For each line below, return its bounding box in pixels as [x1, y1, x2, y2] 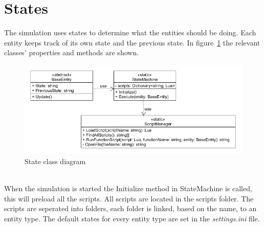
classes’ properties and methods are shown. [4, 47, 139, 58]
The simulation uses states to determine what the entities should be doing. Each [4, 27, 256, 38]
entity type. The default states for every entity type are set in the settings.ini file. [4, 213, 260, 223]
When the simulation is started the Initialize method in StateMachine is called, [4, 183, 252, 193]
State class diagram [25, 155, 86, 166]
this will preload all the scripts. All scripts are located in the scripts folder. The [4, 193, 254, 203]
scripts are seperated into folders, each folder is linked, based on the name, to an [4, 203, 257, 214]
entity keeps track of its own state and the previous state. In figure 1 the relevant [4, 37, 260, 48]
